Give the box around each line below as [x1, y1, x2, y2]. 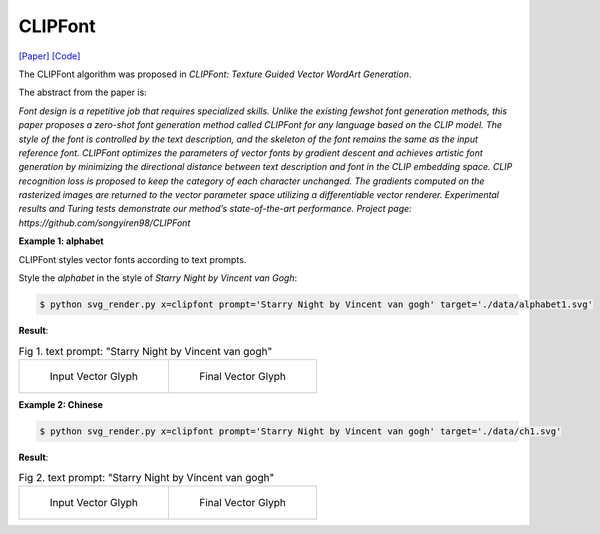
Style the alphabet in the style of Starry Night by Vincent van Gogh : [18, 272, 298, 284]
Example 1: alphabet [18, 235, 104, 247]
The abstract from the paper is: [18, 86, 147, 99]
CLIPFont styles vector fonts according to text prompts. [18, 253, 247, 265]
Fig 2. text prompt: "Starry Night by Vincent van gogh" [18, 471, 275, 485]
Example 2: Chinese [18, 398, 104, 410]
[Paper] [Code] [18, 50, 81, 62]
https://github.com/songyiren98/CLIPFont [18, 216, 191, 229]
